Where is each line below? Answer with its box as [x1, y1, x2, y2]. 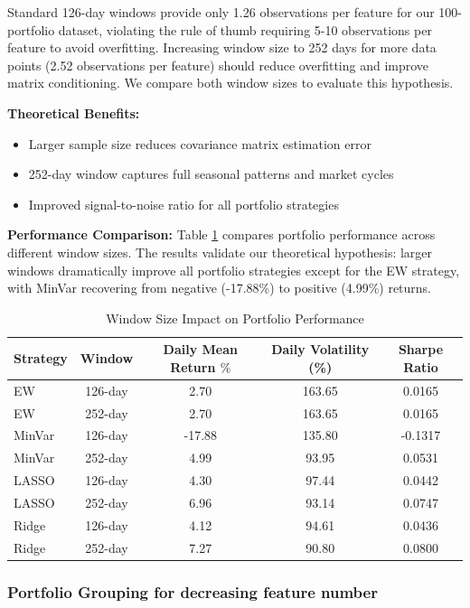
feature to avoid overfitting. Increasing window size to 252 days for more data [7, 38, 437, 57]
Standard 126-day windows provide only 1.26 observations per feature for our [7, 3, 435, 21]
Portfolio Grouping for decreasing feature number [7, 580, 378, 603]
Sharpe [398, 340, 444, 359]
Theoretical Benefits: [7, 103, 140, 122]
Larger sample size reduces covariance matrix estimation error [28, 134, 371, 153]
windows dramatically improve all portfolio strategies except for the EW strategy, [7, 260, 460, 279]
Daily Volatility [271, 340, 370, 359]
